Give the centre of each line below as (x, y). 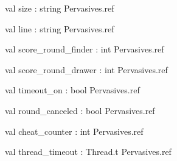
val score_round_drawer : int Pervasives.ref (86, 69)
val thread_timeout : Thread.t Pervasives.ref (88, 152)
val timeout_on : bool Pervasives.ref (72, 90)
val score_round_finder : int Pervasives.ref (85, 49)
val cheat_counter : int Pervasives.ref (74, 131)
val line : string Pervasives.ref (60, 28)
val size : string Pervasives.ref (60, 8)
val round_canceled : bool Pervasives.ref (80, 110)
